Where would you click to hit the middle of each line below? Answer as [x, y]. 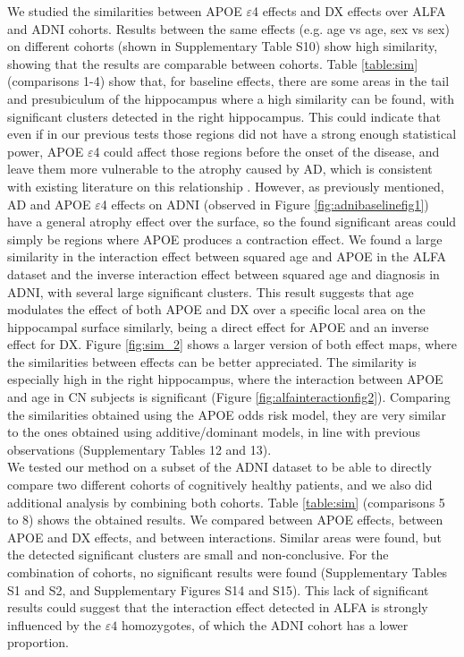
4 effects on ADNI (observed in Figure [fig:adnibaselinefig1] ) [265, 204]
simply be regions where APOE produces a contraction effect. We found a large [225, 239]
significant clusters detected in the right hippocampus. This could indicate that [224, 116]
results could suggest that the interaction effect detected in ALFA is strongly [218, 607]
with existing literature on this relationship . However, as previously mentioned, [226, 186]
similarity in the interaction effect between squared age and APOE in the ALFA [227, 256]
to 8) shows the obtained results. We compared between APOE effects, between [225, 520]
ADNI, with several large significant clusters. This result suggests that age [211, 291]
